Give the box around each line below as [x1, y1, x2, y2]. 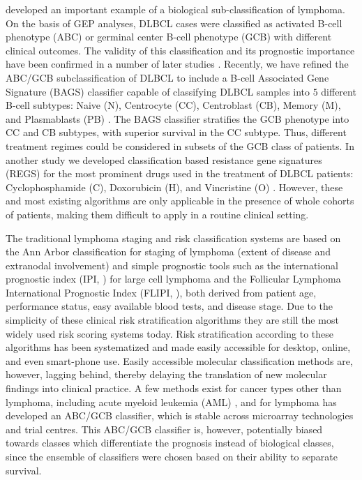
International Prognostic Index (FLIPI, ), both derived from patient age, [6, 285, 317, 299]
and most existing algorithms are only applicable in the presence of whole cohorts [6, 193, 354, 208]
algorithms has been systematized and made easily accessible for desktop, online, [6, 340, 351, 354]
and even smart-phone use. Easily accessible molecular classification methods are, [6, 353, 353, 368]
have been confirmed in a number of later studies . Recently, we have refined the [6, 57, 349, 71]
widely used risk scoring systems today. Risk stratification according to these [6, 326, 334, 340]
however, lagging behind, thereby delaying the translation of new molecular [6, 367, 327, 382]
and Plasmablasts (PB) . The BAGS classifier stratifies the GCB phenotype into [6, 111, 349, 126]
